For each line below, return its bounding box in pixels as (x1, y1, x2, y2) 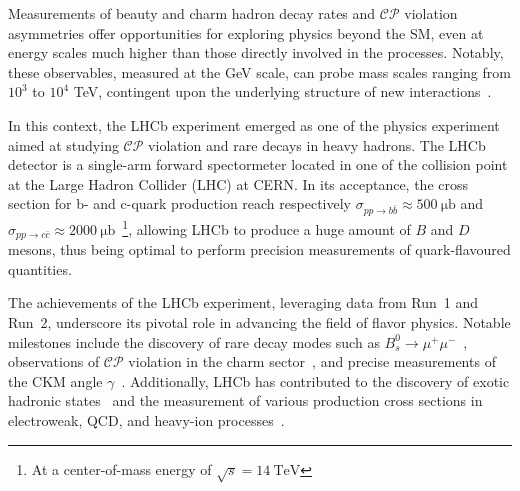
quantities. (8, 258, 72, 279)
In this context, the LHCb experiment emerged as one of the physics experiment (8, 114, 500, 135)
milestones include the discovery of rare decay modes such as (8, 331, 380, 352)
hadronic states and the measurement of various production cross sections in (8, 390, 483, 411)
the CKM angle (8, 370, 103, 391)
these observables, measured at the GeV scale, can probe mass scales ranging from (8, 61, 511, 82)
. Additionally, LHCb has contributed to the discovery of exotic (121, 370, 510, 391)
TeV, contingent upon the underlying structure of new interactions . (73, 81, 492, 102)
